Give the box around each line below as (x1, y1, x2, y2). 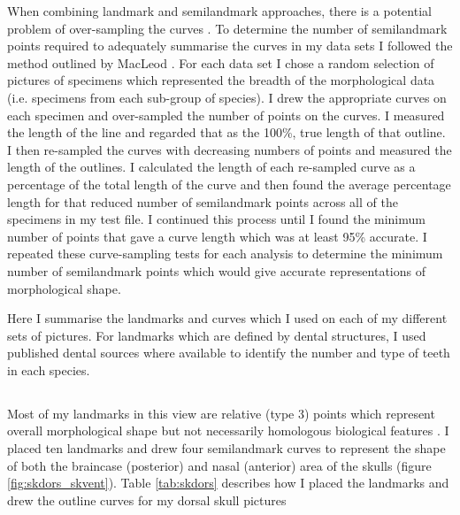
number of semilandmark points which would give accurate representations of (7, 261, 426, 280)
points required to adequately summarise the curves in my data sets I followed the (7, 36, 453, 55)
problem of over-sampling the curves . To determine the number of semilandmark (7, 19, 448, 37)
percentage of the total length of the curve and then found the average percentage (7, 174, 451, 193)
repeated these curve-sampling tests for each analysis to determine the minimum (7, 244, 443, 263)
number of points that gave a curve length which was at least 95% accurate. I (7, 227, 427, 245)
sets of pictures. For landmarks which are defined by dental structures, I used (7, 326, 426, 344)
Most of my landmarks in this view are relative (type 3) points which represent (7, 404, 435, 422)
